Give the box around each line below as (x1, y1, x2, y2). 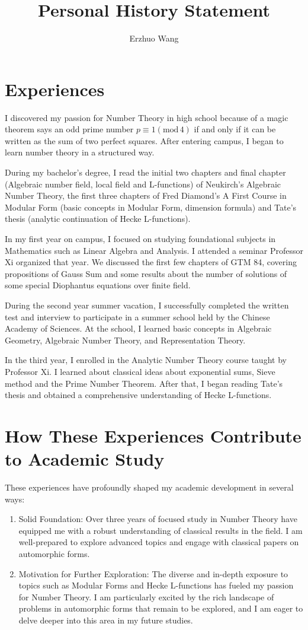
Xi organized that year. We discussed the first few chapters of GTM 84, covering (5, 256, 297, 268)
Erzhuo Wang (129, 32, 179, 44)
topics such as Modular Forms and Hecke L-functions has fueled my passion (18, 579, 294, 591)
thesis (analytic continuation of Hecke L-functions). (5, 212, 191, 225)
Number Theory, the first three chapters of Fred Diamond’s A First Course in (5, 189, 287, 202)
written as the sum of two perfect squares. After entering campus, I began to (5, 134, 284, 147)
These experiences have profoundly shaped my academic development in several (5, 481, 294, 494)
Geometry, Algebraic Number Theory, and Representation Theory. (5, 333, 246, 346)
